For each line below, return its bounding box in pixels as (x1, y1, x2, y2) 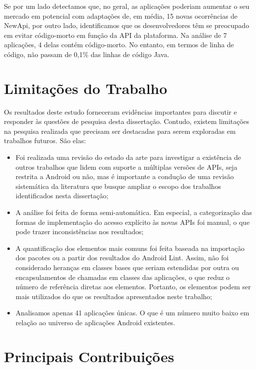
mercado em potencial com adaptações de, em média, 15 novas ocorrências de (4, 10, 238, 21)
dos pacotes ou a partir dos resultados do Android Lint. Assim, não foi (15, 252, 229, 263)
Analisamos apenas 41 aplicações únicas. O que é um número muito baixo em (15, 307, 250, 318)
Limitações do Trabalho (4, 78, 167, 98)
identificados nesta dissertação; (15, 190, 108, 201)
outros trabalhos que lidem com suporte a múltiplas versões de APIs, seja (15, 161, 237, 172)
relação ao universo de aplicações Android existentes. (15, 317, 175, 327)
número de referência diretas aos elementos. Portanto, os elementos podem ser (15, 281, 251, 292)
